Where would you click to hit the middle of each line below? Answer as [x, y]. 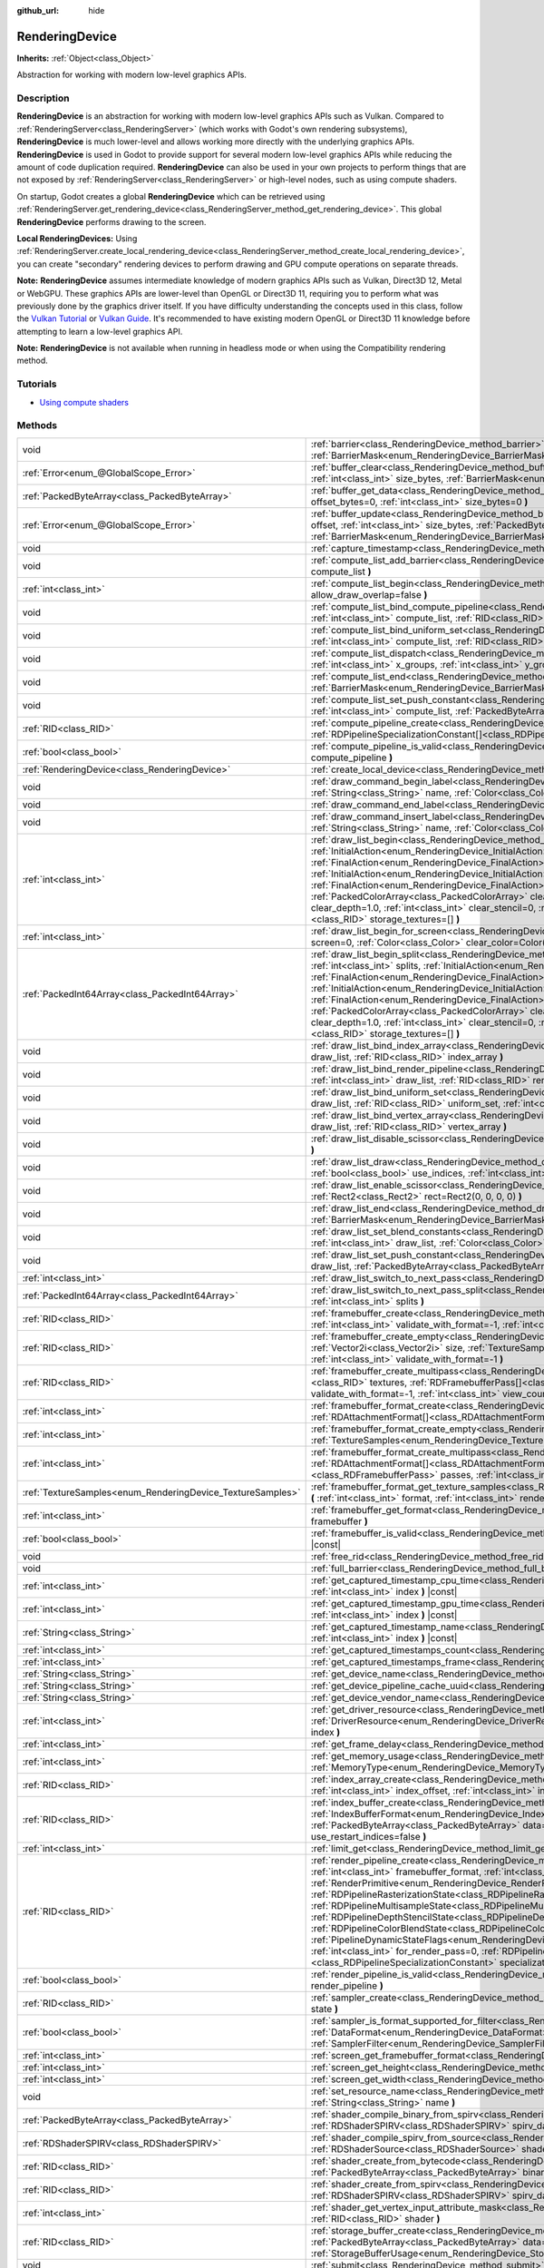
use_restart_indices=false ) [369, 1836]
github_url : [38, 10]
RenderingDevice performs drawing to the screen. [112, 221]
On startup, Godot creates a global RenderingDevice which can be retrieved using [171, 196]
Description [43, 98]
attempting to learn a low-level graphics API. [100, 331]
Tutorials [37, 384]
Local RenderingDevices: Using [77, 238]
